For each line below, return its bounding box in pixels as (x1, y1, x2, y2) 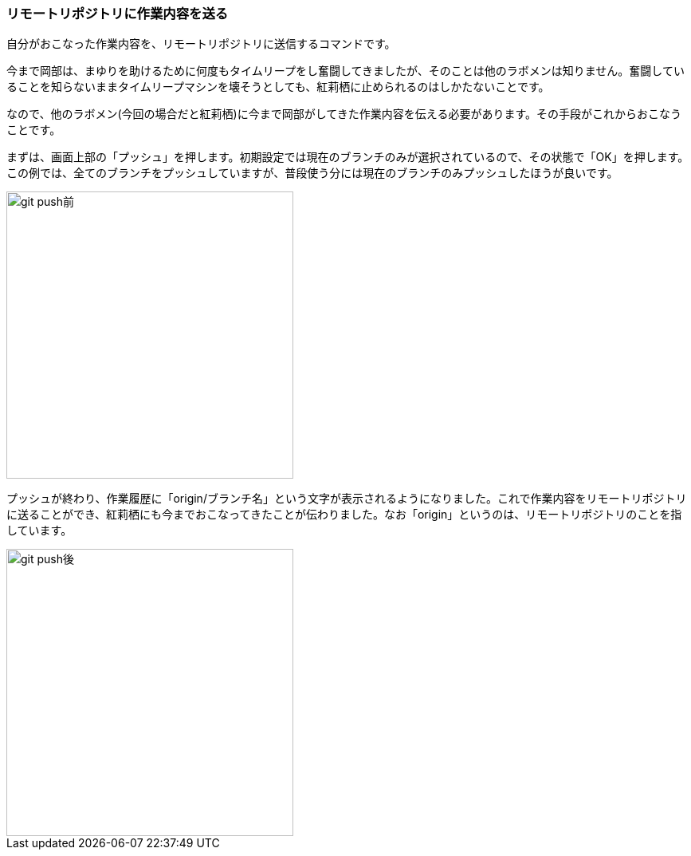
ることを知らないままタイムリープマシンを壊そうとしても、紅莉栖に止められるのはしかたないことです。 (6, 80, 550, 94)
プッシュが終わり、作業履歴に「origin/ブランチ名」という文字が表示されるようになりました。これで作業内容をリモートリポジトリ (6, 491, 687, 506)
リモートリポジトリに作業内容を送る (6, 6, 229, 22)
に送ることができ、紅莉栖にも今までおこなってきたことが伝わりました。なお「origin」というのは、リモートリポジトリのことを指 (6, 507, 682, 522)
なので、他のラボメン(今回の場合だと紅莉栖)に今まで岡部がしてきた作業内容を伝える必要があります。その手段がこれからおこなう (6, 107, 681, 121)
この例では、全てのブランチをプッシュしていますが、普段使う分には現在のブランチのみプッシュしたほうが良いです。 (6, 166, 618, 180)
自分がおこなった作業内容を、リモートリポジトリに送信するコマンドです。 (6, 37, 396, 51)
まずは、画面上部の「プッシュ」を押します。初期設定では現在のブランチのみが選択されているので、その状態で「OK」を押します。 (6, 150, 689, 164)
